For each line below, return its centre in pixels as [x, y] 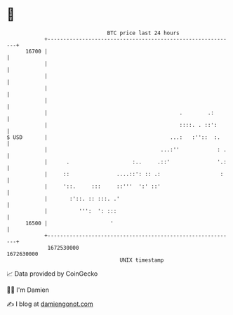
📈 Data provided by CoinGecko [52, 274]
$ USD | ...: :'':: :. [113, 137]
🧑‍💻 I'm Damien [28, 290]
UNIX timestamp [142, 260]
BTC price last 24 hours [143, 33]
